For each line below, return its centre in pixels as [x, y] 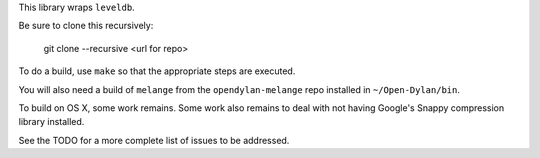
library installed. [51, 122]
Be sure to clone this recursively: [86, 26]
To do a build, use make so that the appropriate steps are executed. [157, 71]
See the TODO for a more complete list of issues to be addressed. [154, 140]
